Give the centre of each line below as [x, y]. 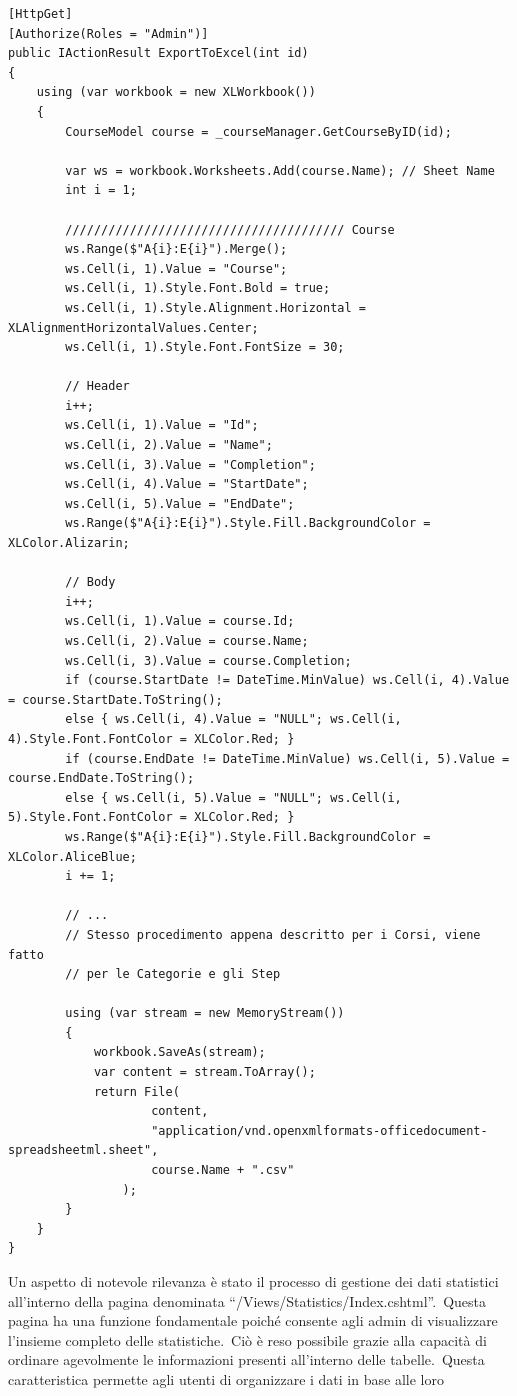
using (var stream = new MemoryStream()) [205, 1013]
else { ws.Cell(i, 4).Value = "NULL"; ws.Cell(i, [233, 719]
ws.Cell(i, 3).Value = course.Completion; [208, 660]
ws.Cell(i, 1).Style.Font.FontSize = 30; [205, 347]
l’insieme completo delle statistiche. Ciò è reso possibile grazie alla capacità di [247, 1339]
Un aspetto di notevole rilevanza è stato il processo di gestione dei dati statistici [253, 1281]
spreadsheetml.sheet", [83, 1150]
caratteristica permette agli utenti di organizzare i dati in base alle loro [226, 1378]
